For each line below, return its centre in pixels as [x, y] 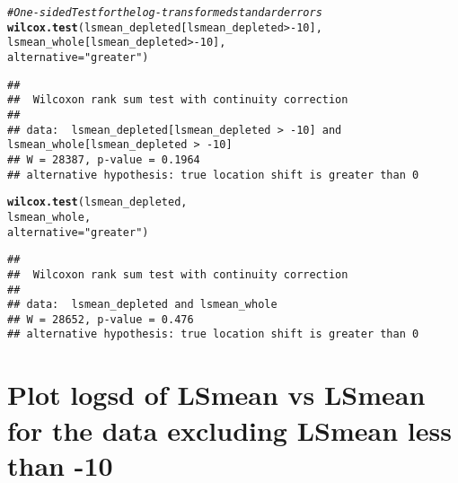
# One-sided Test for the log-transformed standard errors [165, 13]
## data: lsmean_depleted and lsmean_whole [142, 305]
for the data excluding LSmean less [229, 430]
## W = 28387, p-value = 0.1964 [104, 159]
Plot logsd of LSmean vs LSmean [216, 395]
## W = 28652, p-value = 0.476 [101, 319]
